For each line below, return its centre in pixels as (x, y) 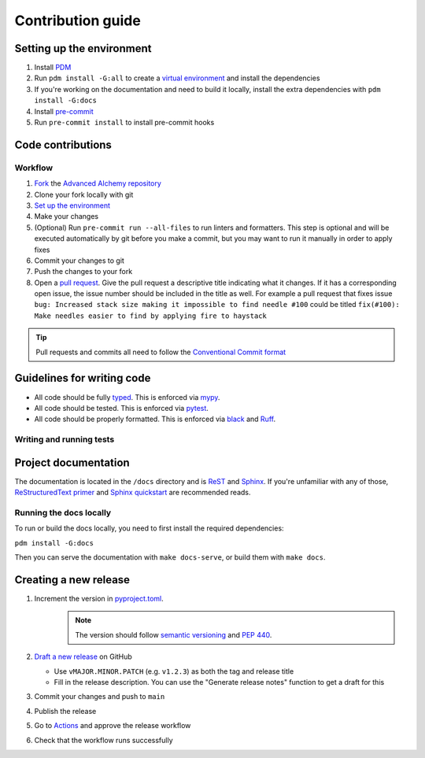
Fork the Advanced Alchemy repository (98, 183)
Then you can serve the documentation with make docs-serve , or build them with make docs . (170, 557)
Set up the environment (72, 205)
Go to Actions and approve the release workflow (113, 726)
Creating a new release (72, 580)
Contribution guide (78, 20)
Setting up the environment (83, 48)
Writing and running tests (65, 439)
